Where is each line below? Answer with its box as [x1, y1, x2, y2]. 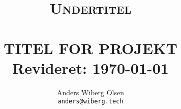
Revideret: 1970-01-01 [12, 57, 169, 78]
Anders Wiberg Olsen [56, 87, 125, 97]
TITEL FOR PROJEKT [4, 37, 177, 58]
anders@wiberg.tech [57, 98, 124, 105]
